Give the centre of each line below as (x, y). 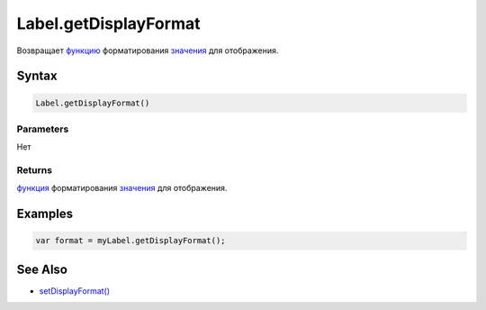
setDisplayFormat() (75, 291)
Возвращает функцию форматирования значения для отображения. (148, 50)
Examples (45, 214)
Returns (35, 170)
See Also (42, 269)
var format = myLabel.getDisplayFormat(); (130, 241)
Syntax (37, 76)
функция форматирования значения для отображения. (122, 188)
